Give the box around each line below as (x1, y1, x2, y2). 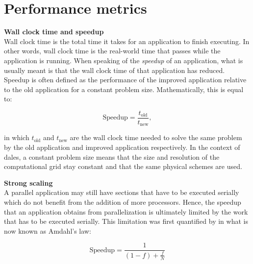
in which (4, 132, 29, 143)
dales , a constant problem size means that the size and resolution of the (4, 151, 220, 162)
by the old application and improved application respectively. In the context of (4, 142, 240, 152)
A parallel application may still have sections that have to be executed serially (4, 187, 239, 197)
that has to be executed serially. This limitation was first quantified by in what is (4, 216, 248, 226)
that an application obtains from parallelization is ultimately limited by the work (4, 206, 248, 216)
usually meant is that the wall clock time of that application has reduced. (4, 65, 225, 75)
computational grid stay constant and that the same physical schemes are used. (4, 161, 242, 171)
